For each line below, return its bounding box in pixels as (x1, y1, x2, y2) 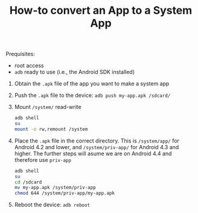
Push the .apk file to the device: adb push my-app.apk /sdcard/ (14, 91, 171, 99)
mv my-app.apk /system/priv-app (14, 185, 96, 191)
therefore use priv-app (14, 156, 72, 163)
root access (14, 62, 44, 69)
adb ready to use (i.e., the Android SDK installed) (14, 69, 135, 76)
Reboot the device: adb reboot (14, 201, 91, 208)
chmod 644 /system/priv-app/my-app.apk (14, 190, 115, 196)
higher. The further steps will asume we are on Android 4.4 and (14, 150, 172, 157)
